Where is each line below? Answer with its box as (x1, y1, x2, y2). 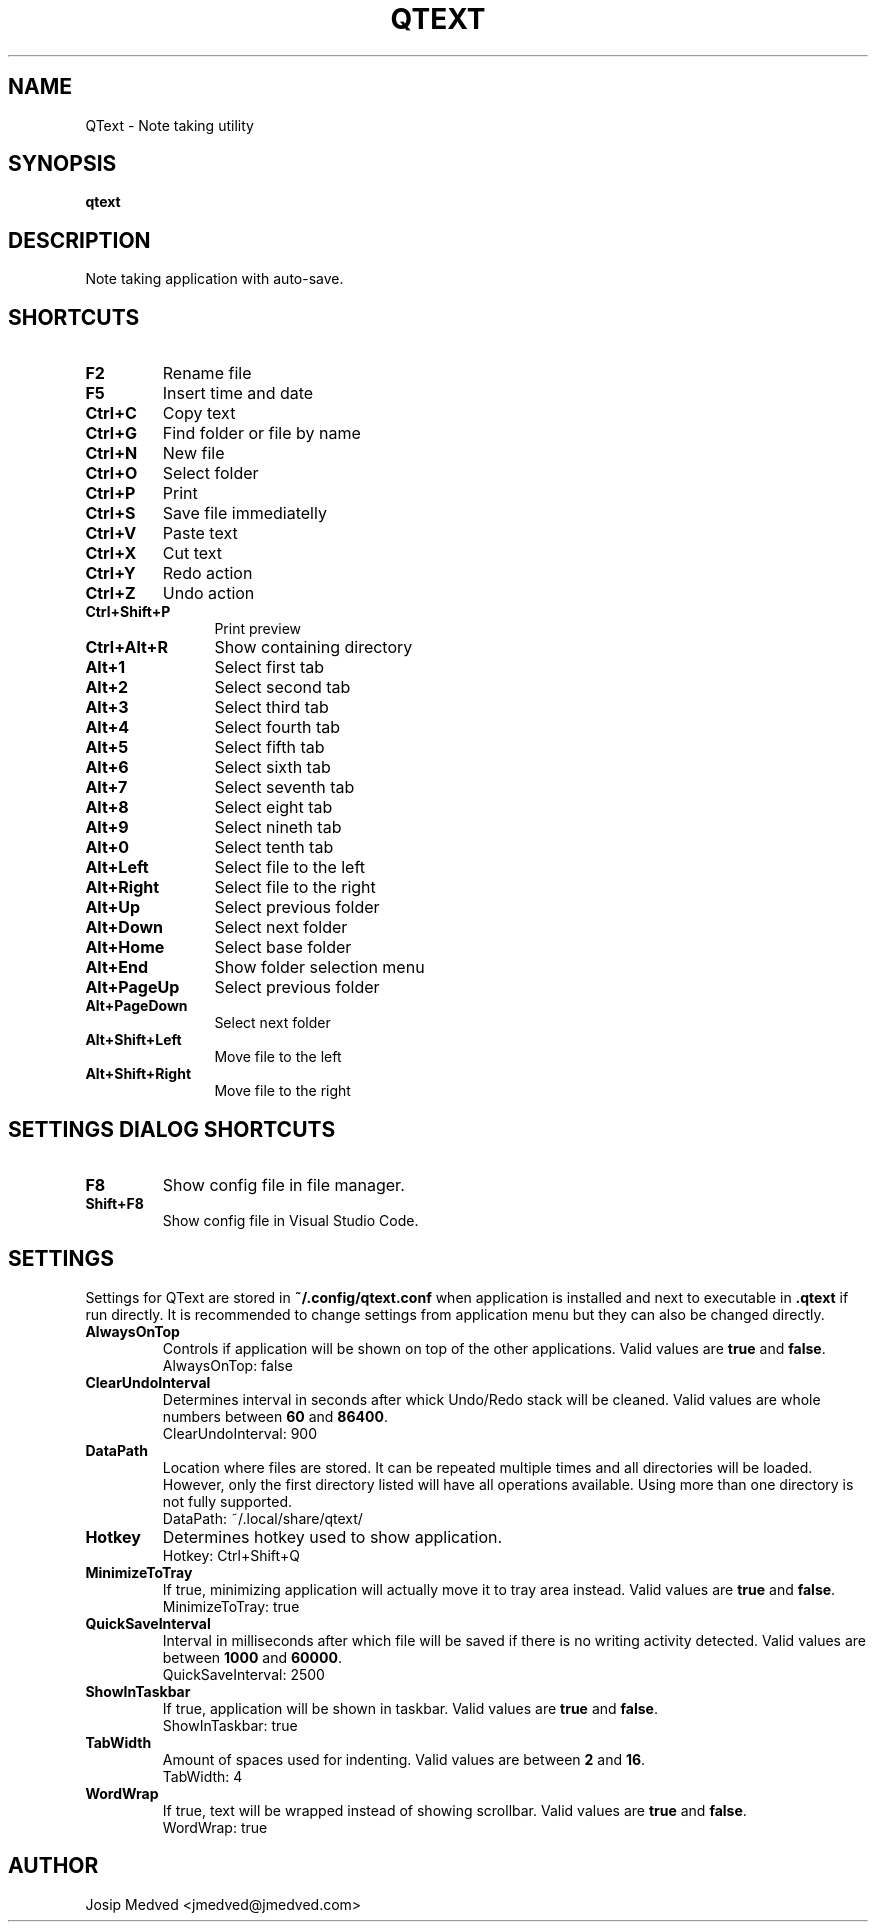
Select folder (162, 463, 259, 484)
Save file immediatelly (162, 503, 327, 524)
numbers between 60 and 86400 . (162, 1407, 388, 1425)
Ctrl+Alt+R (85, 637, 168, 658)
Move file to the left (214, 1048, 342, 1066)
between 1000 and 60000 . (162, 1648, 342, 1666)
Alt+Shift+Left (85, 1031, 182, 1049)
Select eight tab (214, 797, 333, 818)
